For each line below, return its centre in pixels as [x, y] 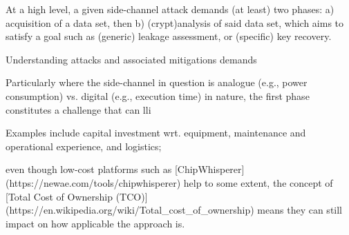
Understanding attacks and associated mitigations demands [131, 59]
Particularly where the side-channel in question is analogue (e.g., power [157, 82]
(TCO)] [132, 196]
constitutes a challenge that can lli [78, 109]
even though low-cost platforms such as [89, 169]
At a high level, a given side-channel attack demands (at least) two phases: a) [170, 9]
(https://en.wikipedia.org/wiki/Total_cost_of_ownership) [130, 210]
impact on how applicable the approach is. [95, 223]
